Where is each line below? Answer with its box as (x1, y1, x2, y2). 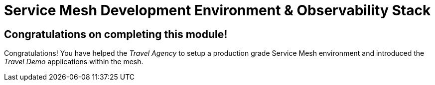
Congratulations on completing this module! (4, 28, 228, 41)
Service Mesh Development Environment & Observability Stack (4, 2, 431, 19)
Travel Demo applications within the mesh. (4, 57, 144, 66)
